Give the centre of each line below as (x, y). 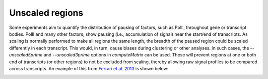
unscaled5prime (26, 55)
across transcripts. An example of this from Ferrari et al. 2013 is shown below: (89, 68)
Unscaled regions (46, 13)
